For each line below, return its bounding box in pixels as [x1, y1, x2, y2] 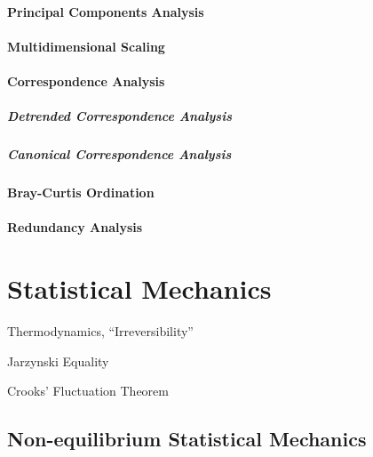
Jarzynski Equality [7, 351, 109, 370]
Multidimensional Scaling [7, 36, 165, 55]
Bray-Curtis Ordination [7, 183, 155, 202]
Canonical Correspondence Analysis [7, 145, 232, 164]
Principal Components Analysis [7, 2, 204, 20]
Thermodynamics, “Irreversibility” [7, 322, 194, 340]
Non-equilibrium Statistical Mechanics [7, 425, 367, 453]
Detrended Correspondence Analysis [7, 107, 232, 125]
